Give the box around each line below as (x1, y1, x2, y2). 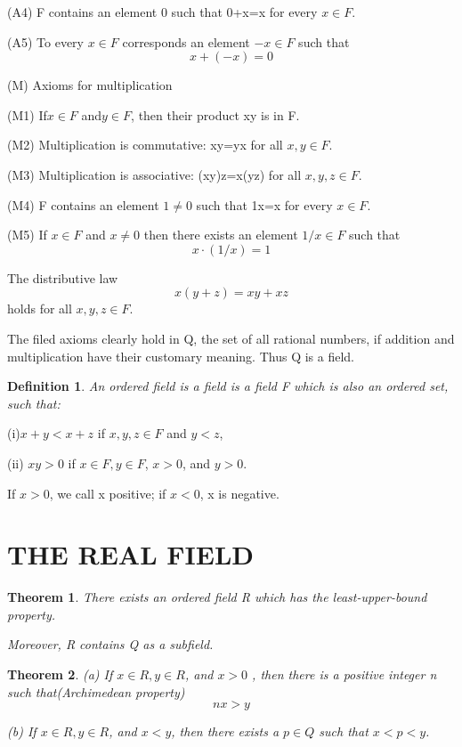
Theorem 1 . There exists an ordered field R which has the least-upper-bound (7, 588, 427, 606)
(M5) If (7, 225, 47, 244)
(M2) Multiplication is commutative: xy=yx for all (7, 135, 283, 154)
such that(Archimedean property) (7, 682, 185, 701)
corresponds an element (122, 32, 250, 51)
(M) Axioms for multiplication (7, 76, 173, 94)
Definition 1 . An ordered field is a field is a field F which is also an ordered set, (7, 377, 449, 395)
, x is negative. (199, 483, 280, 502)
